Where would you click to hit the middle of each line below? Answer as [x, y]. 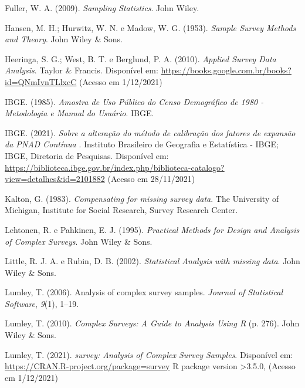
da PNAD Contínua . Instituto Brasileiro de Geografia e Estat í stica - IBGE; [142, 144]
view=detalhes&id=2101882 [55, 179]
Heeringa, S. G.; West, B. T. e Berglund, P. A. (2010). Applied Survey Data [140, 58]
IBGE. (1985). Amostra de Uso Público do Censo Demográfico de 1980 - [134, 101]
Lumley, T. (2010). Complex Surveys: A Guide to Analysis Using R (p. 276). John [152, 323]
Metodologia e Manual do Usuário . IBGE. [79, 113]
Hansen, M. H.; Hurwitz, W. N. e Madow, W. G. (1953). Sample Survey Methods [150, 27]
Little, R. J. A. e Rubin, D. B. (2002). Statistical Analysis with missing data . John [152, 261]
